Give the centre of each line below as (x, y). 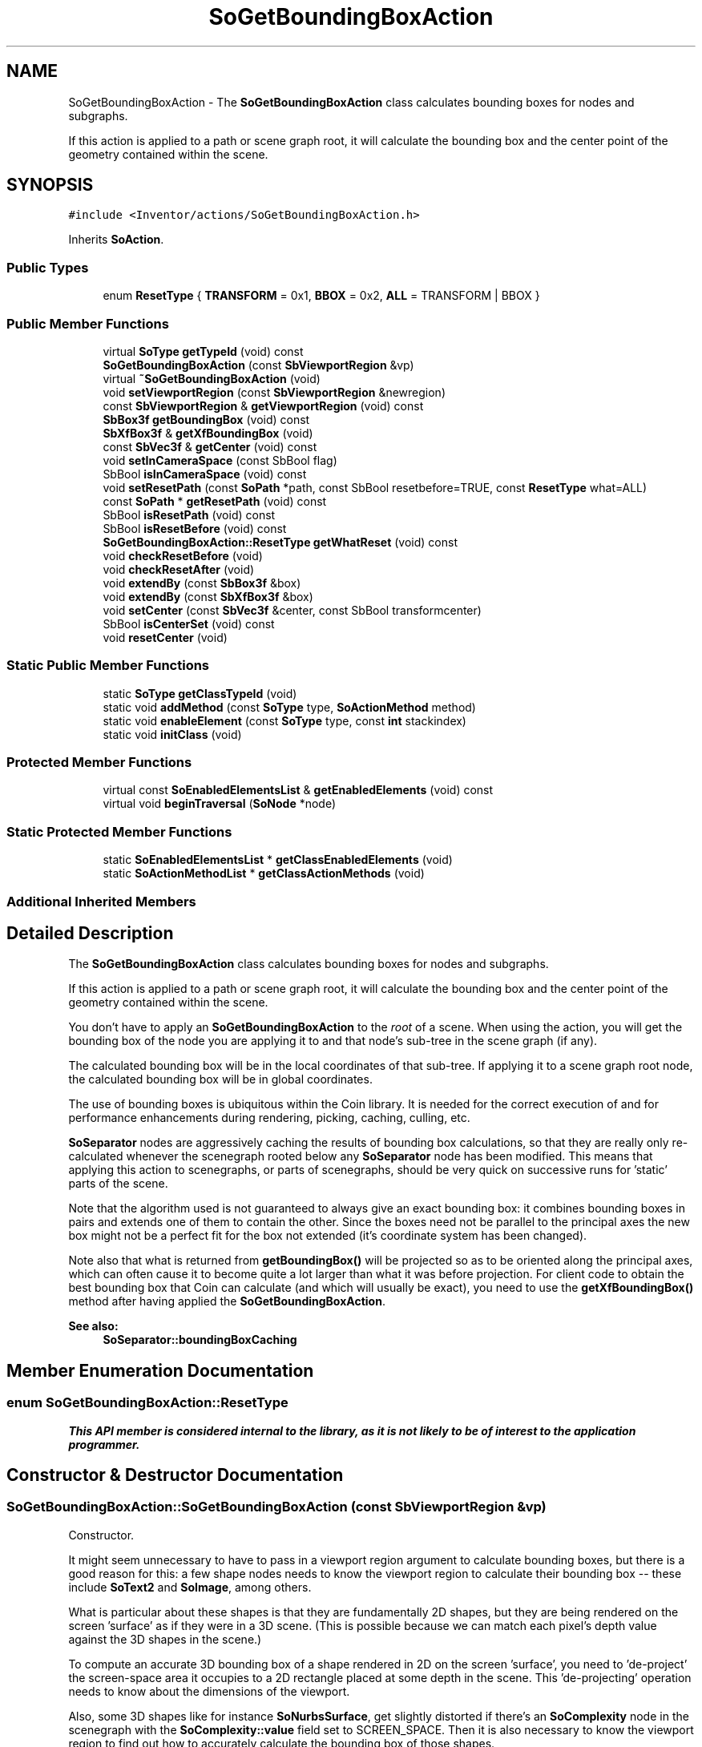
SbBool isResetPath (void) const (189, 514)
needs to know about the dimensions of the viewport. (209, 1691)
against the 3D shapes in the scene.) (165, 1639)
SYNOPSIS (50, 185)
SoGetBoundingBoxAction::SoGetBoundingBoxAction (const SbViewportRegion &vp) (276, 1507)
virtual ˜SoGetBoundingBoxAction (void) (212, 378)
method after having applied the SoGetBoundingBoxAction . (227, 1301)
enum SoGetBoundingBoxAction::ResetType (147, 1403)
